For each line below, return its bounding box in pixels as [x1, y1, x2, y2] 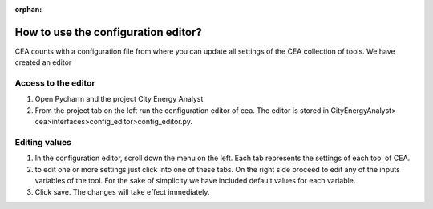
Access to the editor [14, 78, 95, 89]
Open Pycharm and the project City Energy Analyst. [34, 94, 206, 104]
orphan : [14, 5, 42, 14]
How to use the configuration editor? [14, 25, 202, 39]
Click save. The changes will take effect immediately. [34, 187, 210, 196]
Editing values [14, 136, 72, 147]
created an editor [14, 58, 72, 67]
